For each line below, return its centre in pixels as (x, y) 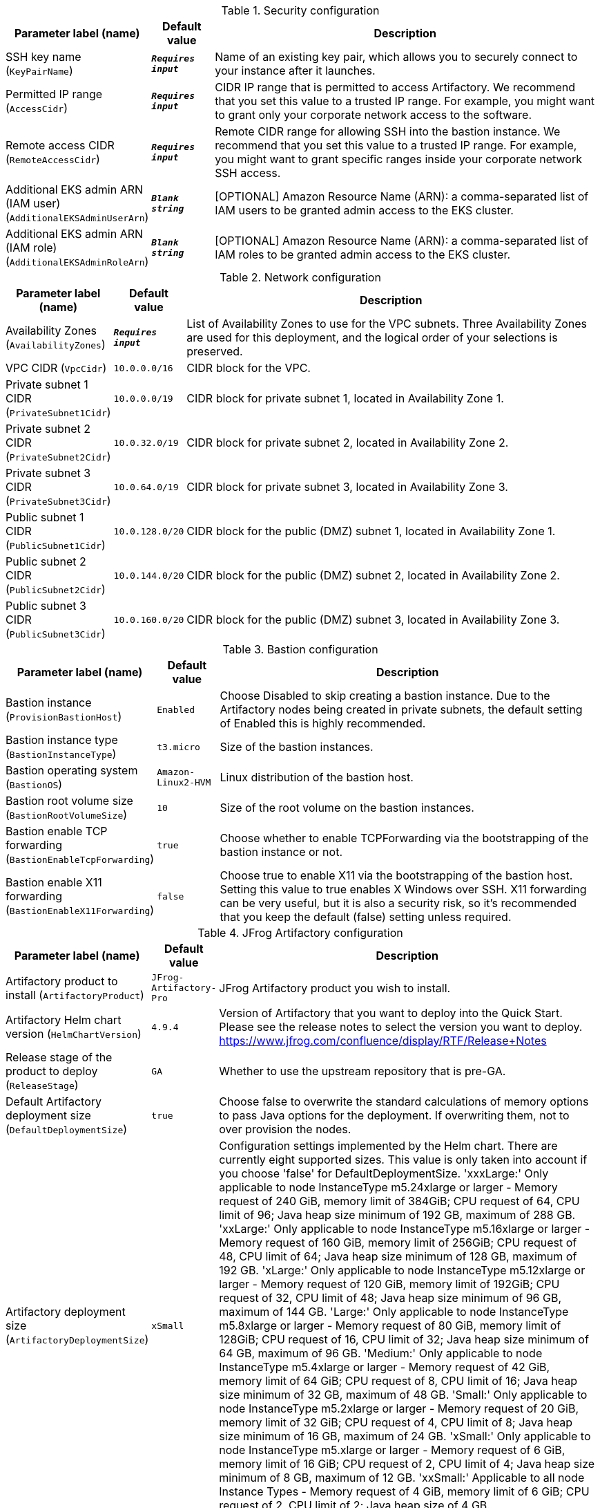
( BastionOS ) (34, 784)
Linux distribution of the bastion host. (317, 777)
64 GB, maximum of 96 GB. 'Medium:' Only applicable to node (381, 1353)
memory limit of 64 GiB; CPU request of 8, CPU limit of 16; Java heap (398, 1381)
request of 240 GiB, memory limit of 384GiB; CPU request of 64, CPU (399, 1201)
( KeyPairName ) (39, 71)
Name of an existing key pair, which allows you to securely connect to (396, 57)
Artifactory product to (62, 981)
